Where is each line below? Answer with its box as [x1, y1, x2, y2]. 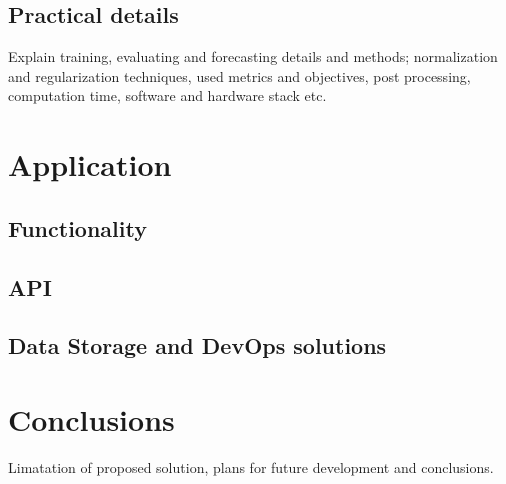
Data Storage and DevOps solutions [8, 330, 387, 361]
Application [8, 144, 172, 185]
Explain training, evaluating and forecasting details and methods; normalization [8, 46, 498, 67]
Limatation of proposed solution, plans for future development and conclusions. [8, 456, 494, 477]
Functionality [8, 212, 147, 243]
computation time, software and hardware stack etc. [8, 85, 327, 106]
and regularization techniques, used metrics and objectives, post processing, [8, 65, 471, 86]
